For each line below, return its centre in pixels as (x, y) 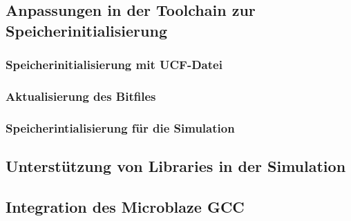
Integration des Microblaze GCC (125, 206)
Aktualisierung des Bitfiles (81, 96)
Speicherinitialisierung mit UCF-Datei (114, 65)
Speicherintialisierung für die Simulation (120, 127)
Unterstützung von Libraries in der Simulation (176, 166)
